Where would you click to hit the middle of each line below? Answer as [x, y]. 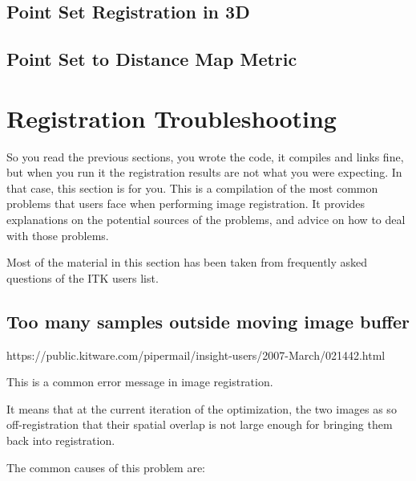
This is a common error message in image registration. [140, 382]
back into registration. [61, 440]
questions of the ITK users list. [83, 277]
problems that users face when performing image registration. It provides [186, 204]
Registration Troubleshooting [172, 118]
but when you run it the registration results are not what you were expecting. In [204, 172]
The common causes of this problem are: [106, 467]
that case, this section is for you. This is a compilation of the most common [192, 188]
